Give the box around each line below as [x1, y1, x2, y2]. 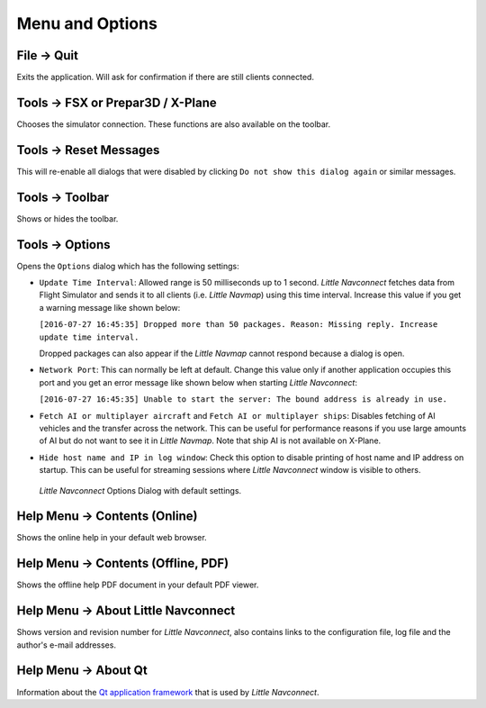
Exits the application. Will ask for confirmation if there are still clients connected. [16, 72, 315, 83]
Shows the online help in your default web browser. [16, 532, 207, 543]
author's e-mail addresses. [16, 640, 117, 650]
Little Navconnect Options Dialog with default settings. [39, 485, 242, 495]
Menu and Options [16, 14, 157, 33]
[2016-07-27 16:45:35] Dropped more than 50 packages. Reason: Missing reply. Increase [39, 320, 438, 330]
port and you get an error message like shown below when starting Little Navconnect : [39, 377, 357, 387]
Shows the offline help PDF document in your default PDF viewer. [16, 579, 259, 590]
